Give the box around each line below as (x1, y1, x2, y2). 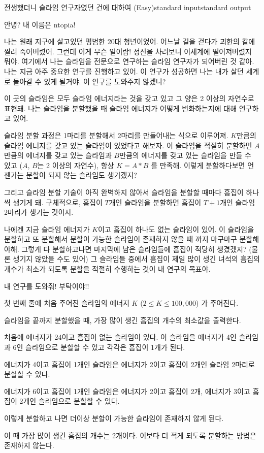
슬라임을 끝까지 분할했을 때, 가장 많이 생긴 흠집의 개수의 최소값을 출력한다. (4, 314, 241, 325)
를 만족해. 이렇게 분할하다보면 (151, 159, 245, 170)
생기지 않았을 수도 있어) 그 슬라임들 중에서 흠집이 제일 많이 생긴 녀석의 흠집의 (13, 253, 260, 264)
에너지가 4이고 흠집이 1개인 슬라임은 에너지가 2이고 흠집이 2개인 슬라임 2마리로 (4, 359, 255, 369)
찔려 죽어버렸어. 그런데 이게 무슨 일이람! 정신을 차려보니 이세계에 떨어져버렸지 (4, 46, 252, 56)
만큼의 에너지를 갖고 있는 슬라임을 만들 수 (119, 150, 251, 160)
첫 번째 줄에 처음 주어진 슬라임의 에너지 (4, 298, 129, 308)
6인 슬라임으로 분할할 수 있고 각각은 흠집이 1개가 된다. (13, 342, 185, 352)
